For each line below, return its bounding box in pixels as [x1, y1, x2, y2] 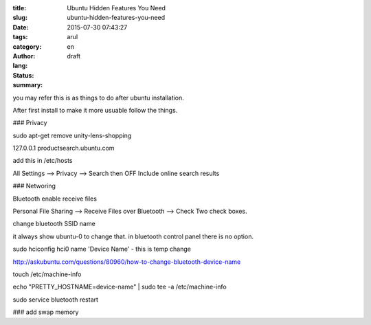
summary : [12, 81, 43, 89]
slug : [12, 14, 27, 22]
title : [12, 4, 27, 12]
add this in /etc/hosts [12, 157, 73, 165]
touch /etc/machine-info [12, 270, 82, 278]
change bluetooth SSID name [12, 220, 95, 228]
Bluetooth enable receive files [12, 194, 98, 203]
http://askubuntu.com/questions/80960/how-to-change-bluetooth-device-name [12, 258, 241, 266]
